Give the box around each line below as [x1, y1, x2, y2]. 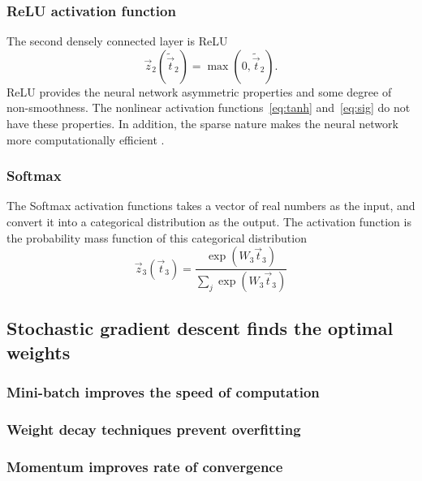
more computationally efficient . [6, 131, 165, 148]
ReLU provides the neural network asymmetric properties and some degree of [6, 83, 392, 100]
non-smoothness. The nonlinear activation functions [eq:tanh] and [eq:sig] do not [6, 99, 411, 116]
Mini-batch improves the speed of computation [6, 382, 320, 402]
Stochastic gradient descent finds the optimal [6, 316, 394, 341]
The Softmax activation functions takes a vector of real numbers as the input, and [6, 197, 416, 214]
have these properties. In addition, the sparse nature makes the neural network [6, 115, 398, 131]
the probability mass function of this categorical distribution [6, 229, 307, 246]
